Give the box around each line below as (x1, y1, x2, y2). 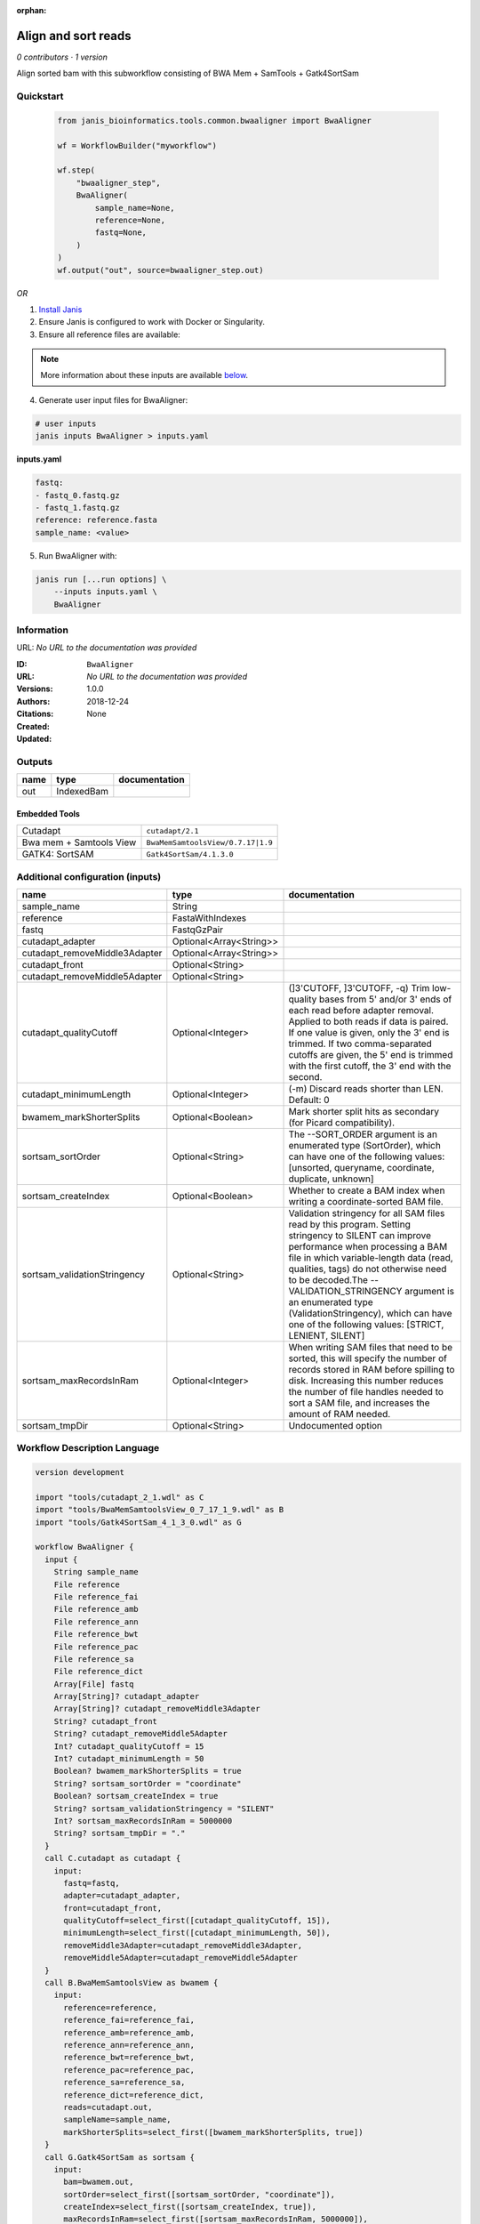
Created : (16, 721, 51, 731)
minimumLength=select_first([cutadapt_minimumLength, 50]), (63, 1928, 331, 1938)
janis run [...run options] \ (35, 574, 167, 584)
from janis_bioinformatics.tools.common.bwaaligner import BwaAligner (57, 116, 372, 125)
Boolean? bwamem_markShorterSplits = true (53, 1766, 242, 1777)
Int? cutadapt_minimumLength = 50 (53, 1753, 204, 1764)
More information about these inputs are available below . (40, 370, 249, 381)
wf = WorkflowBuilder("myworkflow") (57, 141, 218, 150)
